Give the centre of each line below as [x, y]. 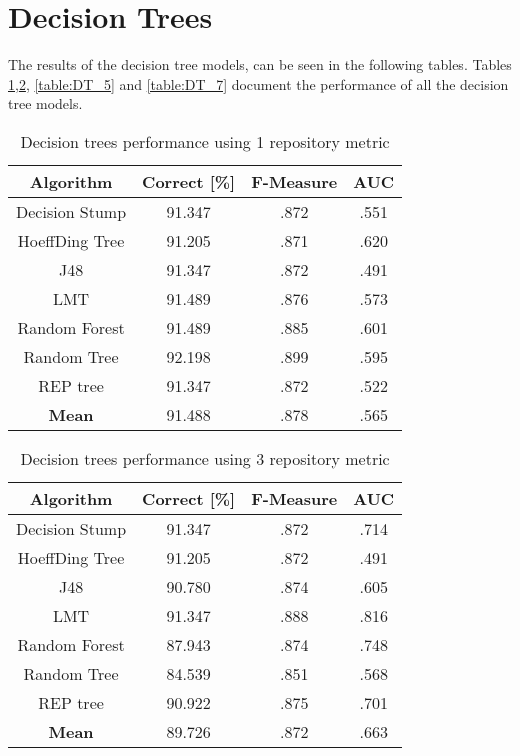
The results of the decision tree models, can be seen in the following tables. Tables [260, 64]
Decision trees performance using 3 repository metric [205, 458]
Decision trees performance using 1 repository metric [205, 141]
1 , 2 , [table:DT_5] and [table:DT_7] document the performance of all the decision [258, 83]
